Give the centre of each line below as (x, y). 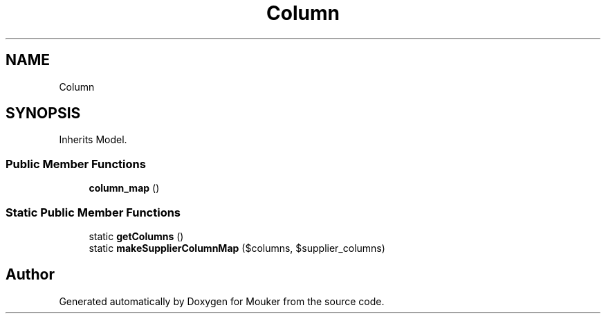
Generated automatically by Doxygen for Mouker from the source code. (222, 301)
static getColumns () (136, 236)
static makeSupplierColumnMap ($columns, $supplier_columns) (237, 248)
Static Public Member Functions (93, 212)
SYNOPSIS (43, 113)
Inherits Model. (93, 140)
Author (30, 275)
